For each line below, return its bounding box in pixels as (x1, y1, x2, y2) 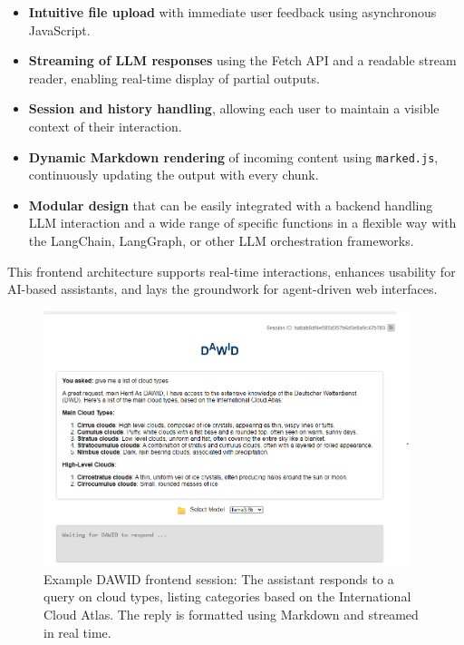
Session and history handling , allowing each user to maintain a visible (28, 99, 440, 118)
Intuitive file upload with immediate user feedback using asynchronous (28, 3, 437, 21)
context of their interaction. (28, 116, 182, 135)
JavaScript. (28, 20, 91, 39)
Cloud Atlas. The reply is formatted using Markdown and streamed (43, 605, 419, 624)
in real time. (43, 622, 111, 641)
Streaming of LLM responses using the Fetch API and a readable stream (28, 51, 457, 70)
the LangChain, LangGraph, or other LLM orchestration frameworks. (28, 231, 414, 249)
